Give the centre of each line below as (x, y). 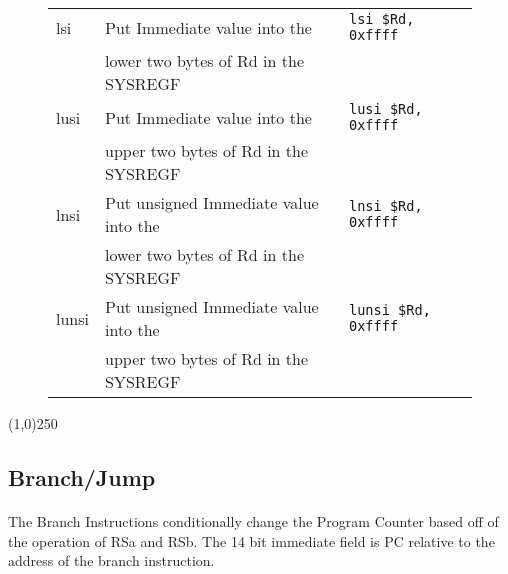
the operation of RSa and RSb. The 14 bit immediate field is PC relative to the (251, 540)
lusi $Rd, (385, 109)
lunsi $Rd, (389, 310)
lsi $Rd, (381, 19)
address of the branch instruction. (111, 560)
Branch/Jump (82, 476)
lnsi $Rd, (385, 206)
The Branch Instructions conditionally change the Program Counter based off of (253, 520)
